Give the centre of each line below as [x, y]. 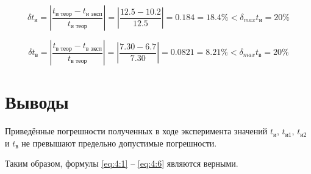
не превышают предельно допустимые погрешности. [119, 143]
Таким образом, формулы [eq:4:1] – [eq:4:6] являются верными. [122, 163]
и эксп [94, 14]
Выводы [37, 102]
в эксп [94, 49]
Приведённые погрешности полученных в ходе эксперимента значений [136, 131]
